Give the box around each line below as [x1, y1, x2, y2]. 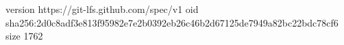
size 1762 [5, 29, 43, 43]
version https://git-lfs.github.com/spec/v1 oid [5, 2, 199, 16]
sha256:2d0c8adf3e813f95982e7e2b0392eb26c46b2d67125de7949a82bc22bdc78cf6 [5, 15, 339, 29]
